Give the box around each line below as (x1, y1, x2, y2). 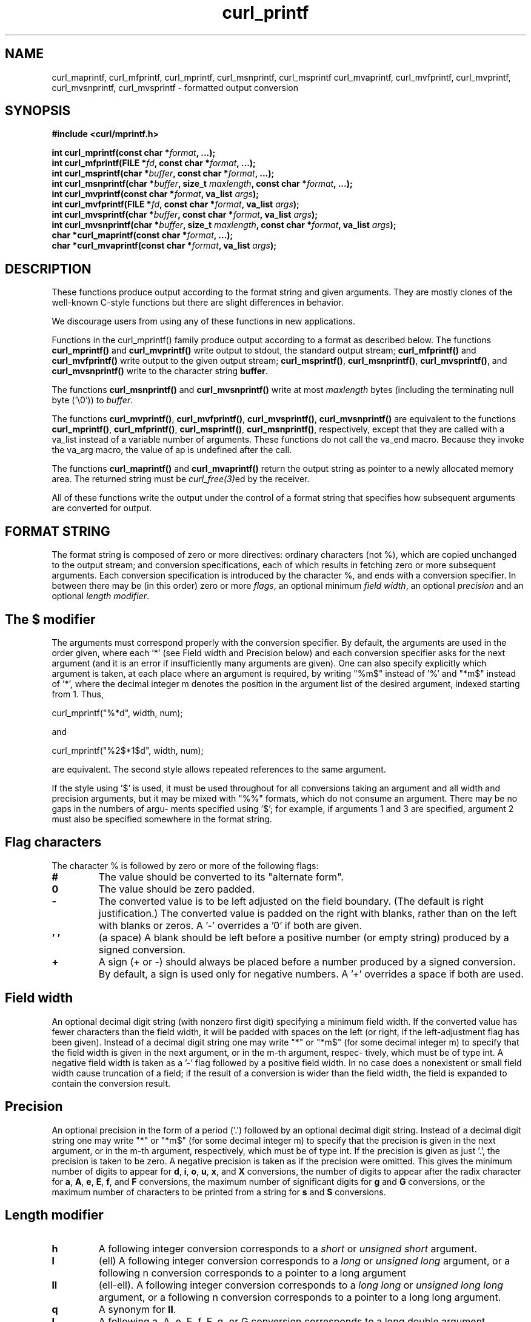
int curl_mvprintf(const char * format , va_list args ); (52, 189, 259, 200)
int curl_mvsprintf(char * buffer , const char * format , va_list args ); (52, 209, 318, 220)
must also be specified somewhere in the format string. (52, 813, 272, 824)
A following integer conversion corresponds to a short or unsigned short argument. (98, 1243, 478, 1255)
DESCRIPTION (5, 261, 92, 277)
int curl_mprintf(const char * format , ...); (52, 147, 216, 158)
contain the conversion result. (52, 1078, 171, 1089)
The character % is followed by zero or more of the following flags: (52, 860, 319, 871)
